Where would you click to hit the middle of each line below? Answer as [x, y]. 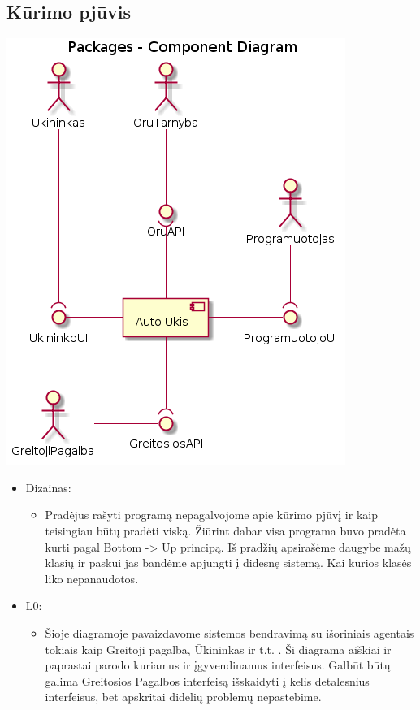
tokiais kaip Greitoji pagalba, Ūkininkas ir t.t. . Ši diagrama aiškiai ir [218, 649]
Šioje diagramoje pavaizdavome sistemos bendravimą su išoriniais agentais [229, 632]
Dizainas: [48, 487]
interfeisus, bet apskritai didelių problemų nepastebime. [183, 697]
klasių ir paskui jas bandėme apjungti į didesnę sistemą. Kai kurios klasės [228, 563]
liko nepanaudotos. [92, 578]
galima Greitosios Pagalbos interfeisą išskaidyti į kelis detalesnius [207, 680]
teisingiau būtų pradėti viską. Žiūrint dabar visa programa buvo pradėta [225, 530]
